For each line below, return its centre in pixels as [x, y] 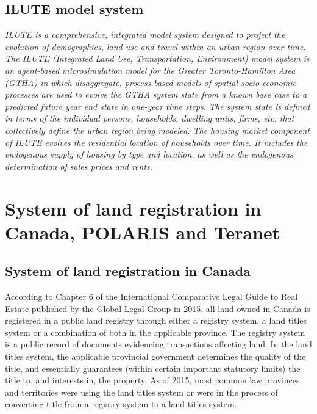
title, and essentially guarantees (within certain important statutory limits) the [153, 368]
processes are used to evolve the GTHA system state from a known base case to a [156, 94]
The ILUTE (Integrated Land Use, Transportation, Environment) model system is [157, 58]
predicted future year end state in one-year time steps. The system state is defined [158, 106]
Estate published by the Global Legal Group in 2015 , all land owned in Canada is [158, 308]
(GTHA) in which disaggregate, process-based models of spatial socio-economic [151, 82]
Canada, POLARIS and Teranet [143, 232]
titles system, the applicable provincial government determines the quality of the [155, 356]
